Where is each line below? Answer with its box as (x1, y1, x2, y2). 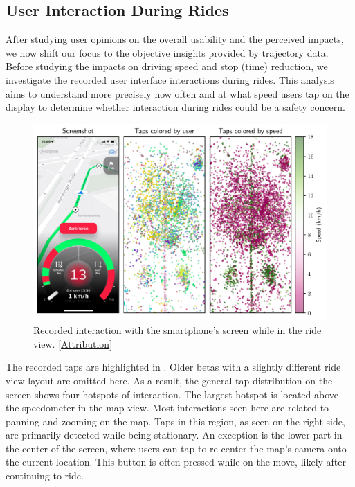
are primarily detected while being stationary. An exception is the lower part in (6, 427, 343, 442)
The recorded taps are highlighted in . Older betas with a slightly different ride (6, 360, 341, 374)
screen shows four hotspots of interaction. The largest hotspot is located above (6, 387, 339, 401)
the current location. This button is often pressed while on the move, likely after (6, 454, 347, 469)
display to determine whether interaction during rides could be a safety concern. (6, 100, 345, 114)
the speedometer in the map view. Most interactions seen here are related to (6, 400, 329, 415)
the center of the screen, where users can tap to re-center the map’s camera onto (6, 441, 347, 455)
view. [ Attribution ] (33, 336, 113, 351)
